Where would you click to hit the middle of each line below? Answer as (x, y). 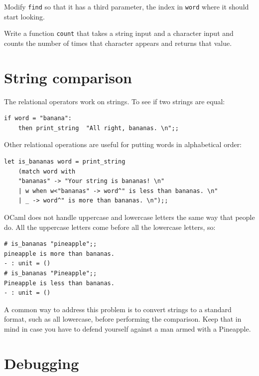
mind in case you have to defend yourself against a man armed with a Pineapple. (128, 328)
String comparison (68, 77)
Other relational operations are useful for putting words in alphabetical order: (123, 144)
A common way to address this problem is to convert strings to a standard (118, 309)
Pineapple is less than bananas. (59, 283)
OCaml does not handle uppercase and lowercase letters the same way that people (129, 217)
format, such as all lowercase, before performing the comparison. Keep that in (123, 319)
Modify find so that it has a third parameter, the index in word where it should (127, 6)
